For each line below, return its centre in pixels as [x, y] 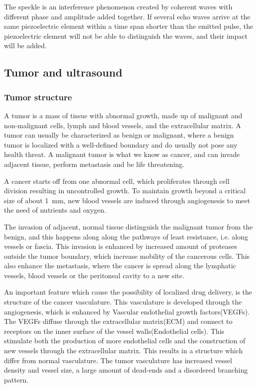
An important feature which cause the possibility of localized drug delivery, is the [128, 292]
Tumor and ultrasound [63, 72]
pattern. [16, 379]
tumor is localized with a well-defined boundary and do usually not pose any [121, 144]
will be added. [25, 45]
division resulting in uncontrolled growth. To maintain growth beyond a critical [125, 191]
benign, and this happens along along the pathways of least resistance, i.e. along [126, 236]
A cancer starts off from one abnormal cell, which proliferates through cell [117, 181]
